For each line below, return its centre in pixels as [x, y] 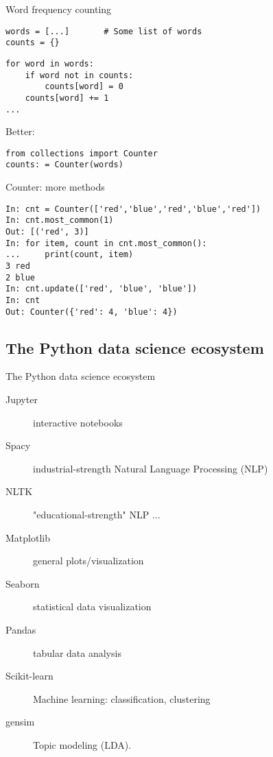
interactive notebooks [78, 422]
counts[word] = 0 [84, 87]
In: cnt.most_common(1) [60, 220]
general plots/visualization [88, 561]
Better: [20, 131]
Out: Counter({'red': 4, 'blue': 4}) [92, 312]
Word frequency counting [59, 9]
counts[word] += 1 [67, 98]
